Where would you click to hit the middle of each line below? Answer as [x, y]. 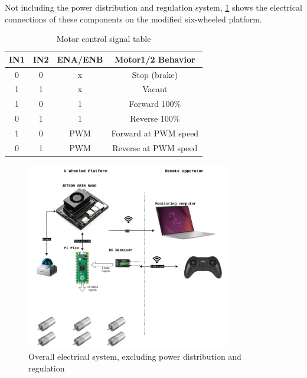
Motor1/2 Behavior [155, 59]
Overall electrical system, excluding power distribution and [135, 356]
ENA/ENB [80, 59]
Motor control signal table [104, 39]
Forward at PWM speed [155, 133]
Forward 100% [155, 104]
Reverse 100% [155, 118]
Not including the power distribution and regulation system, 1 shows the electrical [153, 7]
